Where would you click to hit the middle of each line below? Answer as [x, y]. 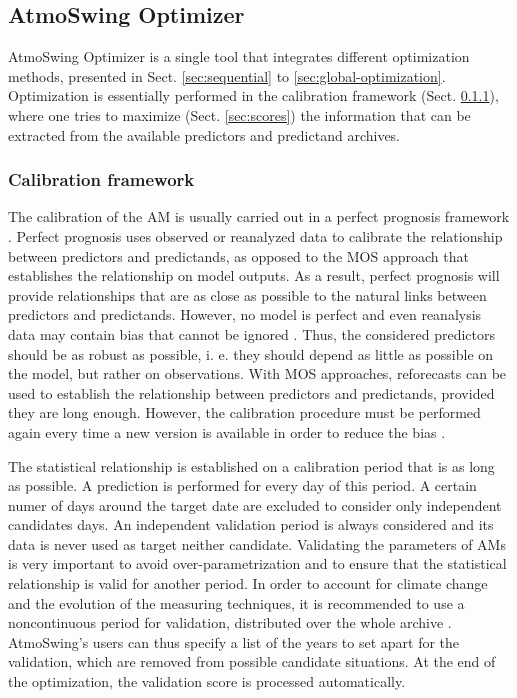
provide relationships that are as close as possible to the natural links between [247, 294]
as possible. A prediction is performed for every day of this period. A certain [242, 485]
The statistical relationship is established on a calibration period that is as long [251, 465]
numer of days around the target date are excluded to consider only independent [255, 504]
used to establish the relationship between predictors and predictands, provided [251, 392]
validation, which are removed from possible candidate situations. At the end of [252, 661]
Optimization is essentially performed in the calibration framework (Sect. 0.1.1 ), [253, 95]
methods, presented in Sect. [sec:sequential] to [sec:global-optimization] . [227, 75]
